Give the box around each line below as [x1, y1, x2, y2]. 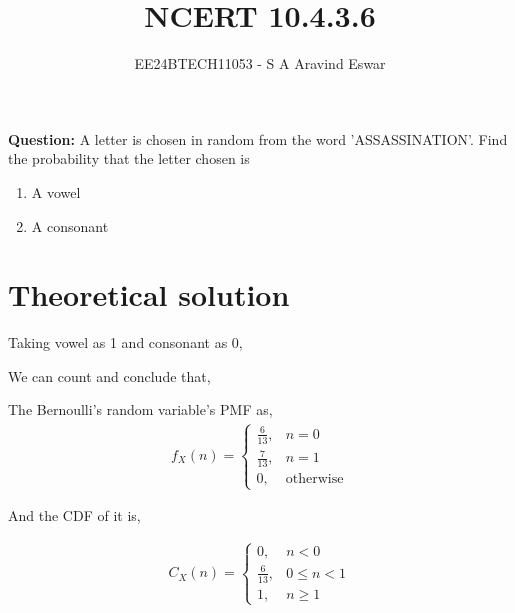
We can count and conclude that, [8, 365, 211, 386]
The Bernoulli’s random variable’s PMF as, [8, 399, 273, 420]
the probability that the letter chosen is [8, 148, 250, 169]
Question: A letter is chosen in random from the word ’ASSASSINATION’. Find [8, 128, 508, 149]
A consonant [31, 215, 109, 236]
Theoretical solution [8, 274, 290, 315]
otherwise [285, 472, 344, 487]
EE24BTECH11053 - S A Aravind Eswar [134, 53, 386, 74]
